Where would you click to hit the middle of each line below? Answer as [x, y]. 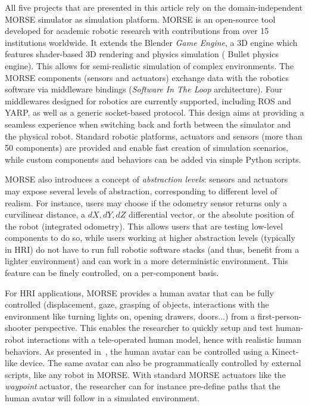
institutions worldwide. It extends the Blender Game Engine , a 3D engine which [151, 42]
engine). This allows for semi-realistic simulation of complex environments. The [149, 65]
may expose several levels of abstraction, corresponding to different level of [141, 190]
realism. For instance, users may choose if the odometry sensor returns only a [146, 202]
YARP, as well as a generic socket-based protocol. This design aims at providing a [154, 112]
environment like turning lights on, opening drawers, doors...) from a [130, 316]
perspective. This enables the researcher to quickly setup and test [154, 328]
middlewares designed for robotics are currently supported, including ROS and [148, 100]
